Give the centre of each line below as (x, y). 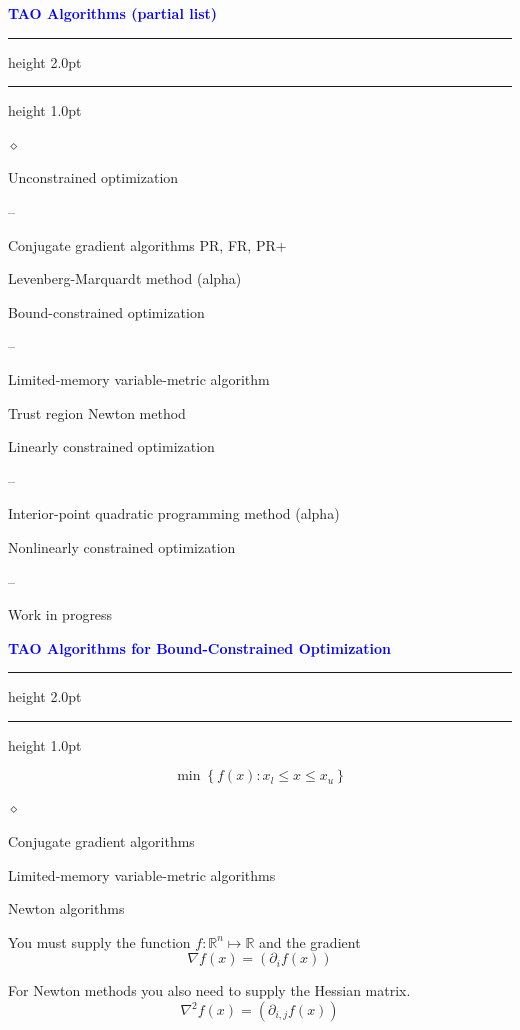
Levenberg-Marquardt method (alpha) (125, 278)
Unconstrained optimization (93, 177)
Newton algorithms (66, 908)
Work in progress (60, 614)
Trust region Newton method (97, 412)
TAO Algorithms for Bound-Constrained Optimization (200, 647)
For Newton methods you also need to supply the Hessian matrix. (209, 990)
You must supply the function (99, 941)
